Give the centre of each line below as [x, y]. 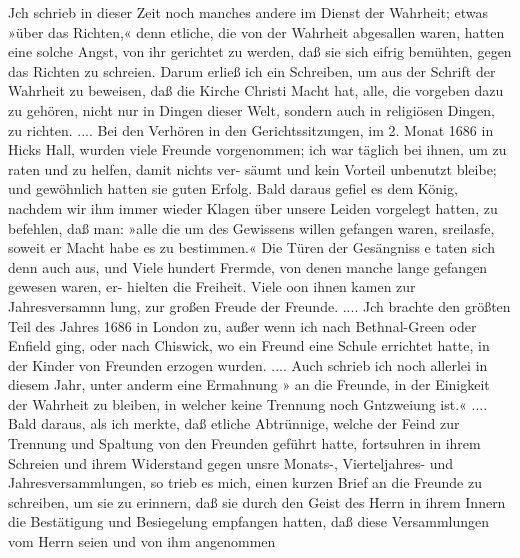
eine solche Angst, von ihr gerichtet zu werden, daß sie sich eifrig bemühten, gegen [260, 51]
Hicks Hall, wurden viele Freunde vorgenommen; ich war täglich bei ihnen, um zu [257, 149]
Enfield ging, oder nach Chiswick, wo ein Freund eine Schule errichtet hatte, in [249, 345]
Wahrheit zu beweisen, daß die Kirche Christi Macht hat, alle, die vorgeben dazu [256, 90]
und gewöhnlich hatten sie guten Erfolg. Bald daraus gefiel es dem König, [233, 188]
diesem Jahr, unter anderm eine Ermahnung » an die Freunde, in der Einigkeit [249, 384]
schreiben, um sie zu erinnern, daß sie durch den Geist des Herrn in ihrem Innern [257, 501]
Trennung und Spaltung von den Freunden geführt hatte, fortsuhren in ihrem [244, 443]
